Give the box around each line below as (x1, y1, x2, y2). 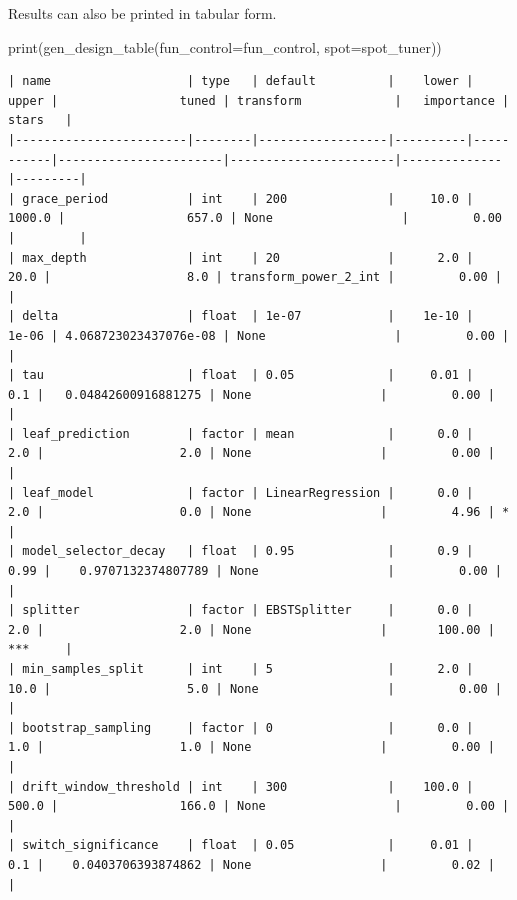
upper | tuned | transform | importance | (8, 93, 510, 108)
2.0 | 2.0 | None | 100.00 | (8, 622, 495, 637)
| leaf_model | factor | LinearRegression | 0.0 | (8, 485, 474, 500)
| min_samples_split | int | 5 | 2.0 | (8, 662, 474, 676)
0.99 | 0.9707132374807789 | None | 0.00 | (8, 564, 502, 579)
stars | (8, 113, 73, 128)
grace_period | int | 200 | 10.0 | (22, 191, 474, 206)
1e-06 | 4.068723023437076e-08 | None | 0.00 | (8, 328, 510, 343)
